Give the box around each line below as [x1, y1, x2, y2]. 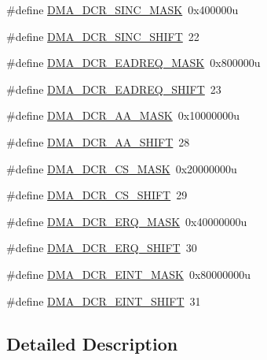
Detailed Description [6, 331, 178, 355]
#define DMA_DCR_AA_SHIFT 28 [6, 133, 190, 150]
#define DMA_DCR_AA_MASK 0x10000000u [6, 107, 240, 124]
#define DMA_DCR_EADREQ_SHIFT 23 [6, 80, 221, 97]
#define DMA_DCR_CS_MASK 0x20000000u [6, 160, 237, 176]
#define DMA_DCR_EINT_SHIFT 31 [6, 292, 201, 309]
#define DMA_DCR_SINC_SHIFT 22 [6, 28, 199, 44]
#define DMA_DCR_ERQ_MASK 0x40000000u [6, 213, 247, 229]
